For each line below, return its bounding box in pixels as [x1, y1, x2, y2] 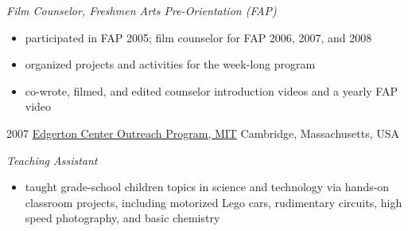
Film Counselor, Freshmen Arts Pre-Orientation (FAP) [6, 2, 277, 18]
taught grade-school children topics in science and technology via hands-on [25, 178, 390, 195]
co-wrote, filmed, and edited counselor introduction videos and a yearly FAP [25, 82, 398, 99]
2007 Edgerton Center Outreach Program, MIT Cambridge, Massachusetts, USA [6, 124, 400, 141]
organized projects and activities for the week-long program [25, 56, 316, 72]
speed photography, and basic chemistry [25, 209, 220, 226]
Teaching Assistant [6, 151, 98, 168]
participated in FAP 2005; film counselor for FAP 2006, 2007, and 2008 [25, 29, 372, 45]
